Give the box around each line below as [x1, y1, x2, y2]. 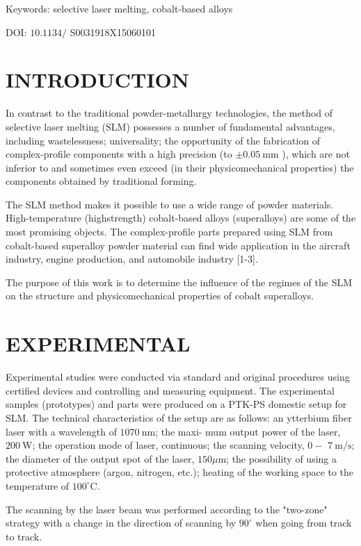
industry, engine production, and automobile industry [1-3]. [6, 251, 258, 266]
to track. [6, 529, 42, 543]
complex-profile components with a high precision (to [6, 147, 232, 161]
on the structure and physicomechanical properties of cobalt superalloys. [6, 288, 314, 303]
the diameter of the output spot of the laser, [6, 451, 195, 465]
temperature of [6, 478, 70, 493]
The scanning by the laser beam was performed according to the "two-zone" [6, 502, 328, 516]
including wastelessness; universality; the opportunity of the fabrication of [6, 133, 321, 147]
